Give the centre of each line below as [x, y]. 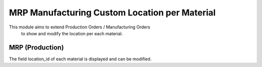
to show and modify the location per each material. [72, 33]
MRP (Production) [36, 47]
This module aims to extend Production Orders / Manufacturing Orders [80, 27]
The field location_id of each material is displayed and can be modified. [80, 59]
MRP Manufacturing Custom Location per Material [112, 13]
